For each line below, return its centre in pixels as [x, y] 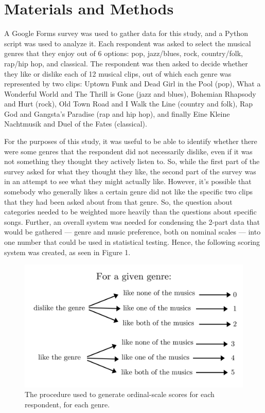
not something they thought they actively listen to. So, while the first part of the [132, 161]
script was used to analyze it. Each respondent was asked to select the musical [128, 43]
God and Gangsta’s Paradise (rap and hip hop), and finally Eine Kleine [117, 113]
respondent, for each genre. [67, 404]
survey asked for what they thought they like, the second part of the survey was [130, 171]
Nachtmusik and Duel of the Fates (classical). [76, 124]
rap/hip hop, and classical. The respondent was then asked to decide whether [126, 63]
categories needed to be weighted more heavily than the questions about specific [130, 212]
